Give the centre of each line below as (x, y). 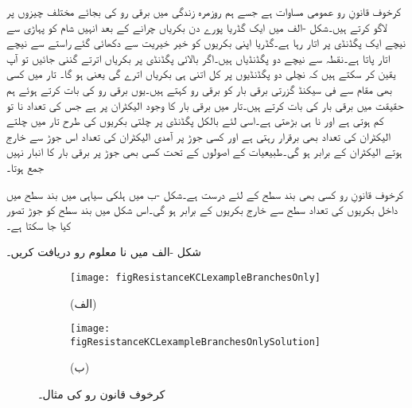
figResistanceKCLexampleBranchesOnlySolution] (195, 342)
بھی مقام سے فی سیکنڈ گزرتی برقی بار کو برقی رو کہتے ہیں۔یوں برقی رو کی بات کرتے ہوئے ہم (199, 89)
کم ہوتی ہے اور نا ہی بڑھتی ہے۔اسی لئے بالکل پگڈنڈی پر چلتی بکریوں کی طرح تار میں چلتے (195, 120)
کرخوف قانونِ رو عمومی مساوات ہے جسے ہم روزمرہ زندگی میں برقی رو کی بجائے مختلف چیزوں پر (204, 11)
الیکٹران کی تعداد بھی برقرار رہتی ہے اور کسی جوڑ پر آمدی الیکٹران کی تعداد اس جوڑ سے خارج (199, 136)
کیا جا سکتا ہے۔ (39, 225)
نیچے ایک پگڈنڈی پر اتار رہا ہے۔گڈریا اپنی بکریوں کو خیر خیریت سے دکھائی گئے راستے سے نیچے (206, 43)
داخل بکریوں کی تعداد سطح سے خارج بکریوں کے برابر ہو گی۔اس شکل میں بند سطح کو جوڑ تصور (202, 210)
